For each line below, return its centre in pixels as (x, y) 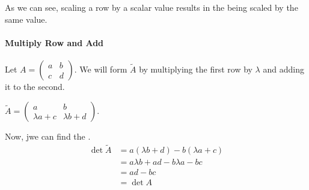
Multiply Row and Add (54, 42)
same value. (26, 19)
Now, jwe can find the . (48, 136)
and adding (283, 69)
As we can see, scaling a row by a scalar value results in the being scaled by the (151, 7)
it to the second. (35, 86)
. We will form (101, 69)
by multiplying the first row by (196, 69)
